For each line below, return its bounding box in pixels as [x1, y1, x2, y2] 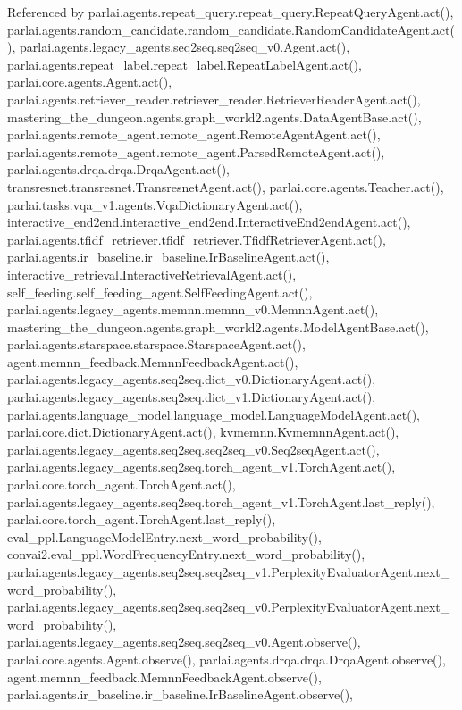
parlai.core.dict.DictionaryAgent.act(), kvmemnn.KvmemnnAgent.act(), [7, 422, 399, 441]
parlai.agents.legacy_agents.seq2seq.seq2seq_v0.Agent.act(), [19, 38, 350, 56]
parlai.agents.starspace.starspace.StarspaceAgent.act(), [7, 335, 306, 354]
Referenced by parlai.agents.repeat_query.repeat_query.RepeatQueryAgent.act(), [7, 3, 454, 21]
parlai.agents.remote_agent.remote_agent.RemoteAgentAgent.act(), [7, 125, 381, 144]
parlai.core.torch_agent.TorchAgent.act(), [7, 475, 236, 494]
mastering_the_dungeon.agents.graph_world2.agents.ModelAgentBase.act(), [7, 317, 429, 336]
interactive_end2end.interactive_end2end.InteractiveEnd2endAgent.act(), [7, 213, 411, 231]
